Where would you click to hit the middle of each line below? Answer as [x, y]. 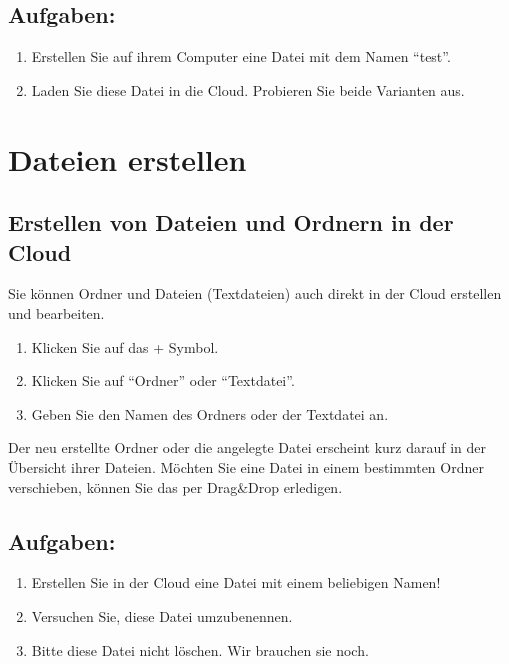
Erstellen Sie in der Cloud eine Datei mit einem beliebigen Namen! [236, 582]
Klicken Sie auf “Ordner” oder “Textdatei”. [163, 380]
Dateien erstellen [127, 158]
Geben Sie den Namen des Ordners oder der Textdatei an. [210, 413]
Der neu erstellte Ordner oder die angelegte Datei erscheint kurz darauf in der [247, 447]
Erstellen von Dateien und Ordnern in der [231, 222]
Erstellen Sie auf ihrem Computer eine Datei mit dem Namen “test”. [241, 56]
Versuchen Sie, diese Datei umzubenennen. [162, 615]
